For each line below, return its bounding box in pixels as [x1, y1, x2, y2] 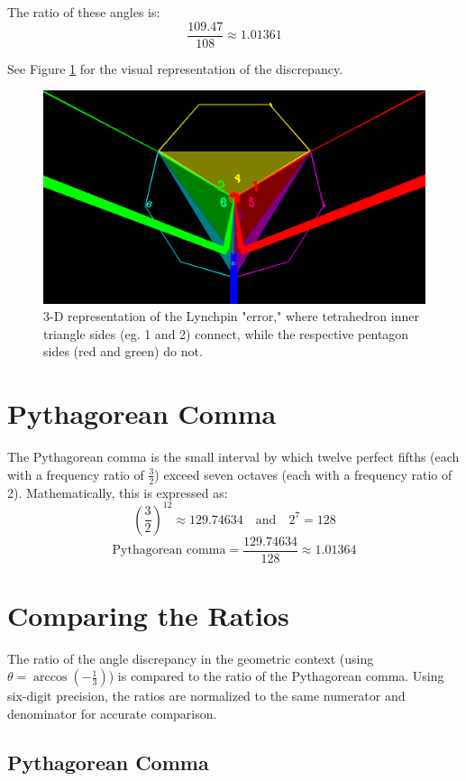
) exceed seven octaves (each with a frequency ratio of [154, 464, 452, 483]
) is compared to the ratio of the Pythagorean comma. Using [108, 666, 444, 685]
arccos [33, 671, 68, 685]
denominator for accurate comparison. [7, 704, 217, 723]
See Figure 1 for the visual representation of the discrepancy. [7, 59, 343, 78]
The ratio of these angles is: [7, 3, 160, 21]
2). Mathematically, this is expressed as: [7, 482, 228, 501]
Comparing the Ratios [7, 596, 289, 633]
